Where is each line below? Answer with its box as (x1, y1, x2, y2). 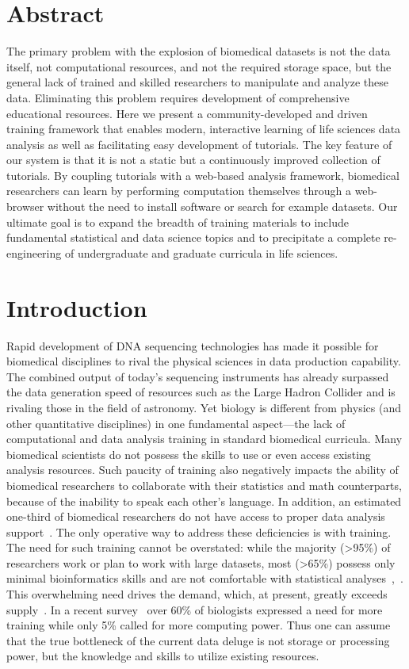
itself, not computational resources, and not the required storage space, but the (6, 58, 392, 75)
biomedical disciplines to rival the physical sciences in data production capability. (6, 353, 401, 369)
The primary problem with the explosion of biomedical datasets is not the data (6, 43, 391, 59)
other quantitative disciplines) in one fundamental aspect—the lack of (6, 415, 346, 431)
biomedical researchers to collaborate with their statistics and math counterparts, (6, 476, 402, 493)
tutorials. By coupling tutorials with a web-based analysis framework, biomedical (6, 166, 399, 183)
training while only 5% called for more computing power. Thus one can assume (6, 617, 391, 633)
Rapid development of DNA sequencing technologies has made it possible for (6, 337, 379, 354)
